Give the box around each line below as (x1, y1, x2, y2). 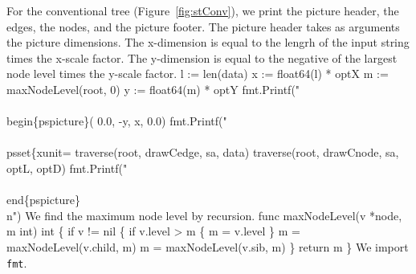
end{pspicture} (6, 191, 80, 208)
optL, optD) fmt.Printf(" (6, 159, 128, 176)
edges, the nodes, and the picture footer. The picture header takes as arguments (6, 18, 400, 35)
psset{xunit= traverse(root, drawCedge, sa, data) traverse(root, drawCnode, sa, (6, 144, 399, 161)
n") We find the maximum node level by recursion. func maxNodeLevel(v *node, (6, 207, 402, 223)
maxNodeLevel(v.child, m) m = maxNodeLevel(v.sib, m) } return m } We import (6, 238, 409, 255)
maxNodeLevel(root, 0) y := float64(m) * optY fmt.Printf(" (6, 80, 300, 97)
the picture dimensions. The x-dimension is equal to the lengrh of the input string (6, 34, 410, 51)
